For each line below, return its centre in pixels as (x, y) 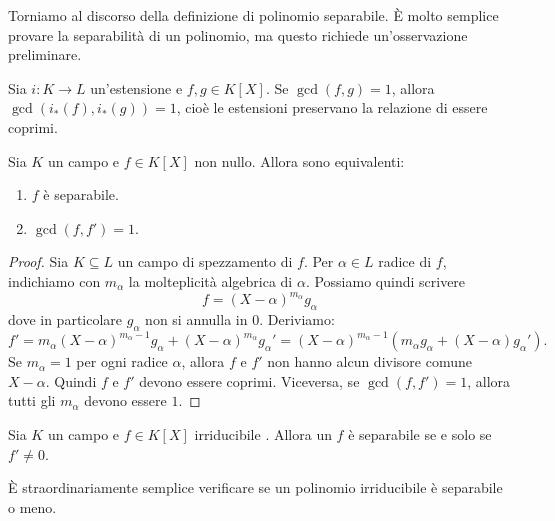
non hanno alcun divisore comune (369, 361)
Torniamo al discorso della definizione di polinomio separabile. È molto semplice (253, 15)
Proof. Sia (38, 261)
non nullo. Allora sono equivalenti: (299, 160)
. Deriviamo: (297, 318)
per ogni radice (122, 361)
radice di (405, 261)
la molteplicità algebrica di (210, 280)
